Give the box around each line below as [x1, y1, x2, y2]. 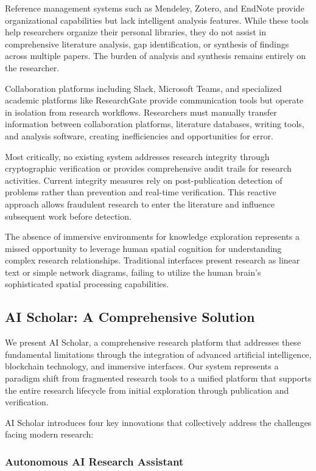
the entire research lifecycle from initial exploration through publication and [5, 383, 289, 396]
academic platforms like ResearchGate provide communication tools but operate [5, 94, 304, 106]
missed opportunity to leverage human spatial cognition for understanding [5, 242, 282, 254]
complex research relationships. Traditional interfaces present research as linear [5, 254, 300, 267]
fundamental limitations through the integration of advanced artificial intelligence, [5, 347, 312, 360]
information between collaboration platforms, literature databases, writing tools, [5, 117, 304, 130]
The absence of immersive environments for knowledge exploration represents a [5, 230, 300, 243]
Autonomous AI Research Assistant [5, 453, 184, 469]
